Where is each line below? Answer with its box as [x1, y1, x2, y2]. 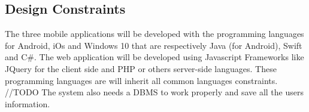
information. [5, 97, 50, 110]
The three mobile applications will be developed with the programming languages [5, 27, 304, 40]
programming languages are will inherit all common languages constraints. [5, 74, 278, 86]
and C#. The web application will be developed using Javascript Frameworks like [5, 51, 304, 63]
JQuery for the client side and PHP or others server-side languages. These [5, 62, 277, 74]
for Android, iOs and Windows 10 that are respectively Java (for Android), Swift [5, 39, 302, 51]
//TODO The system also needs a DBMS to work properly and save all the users [5, 86, 304, 98]
